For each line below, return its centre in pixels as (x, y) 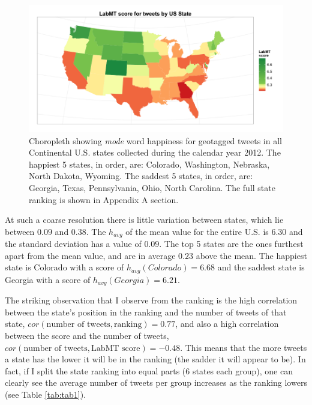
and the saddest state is (261, 267)
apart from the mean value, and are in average (90, 255)
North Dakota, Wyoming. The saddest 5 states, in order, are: (141, 176)
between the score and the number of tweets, (87, 336)
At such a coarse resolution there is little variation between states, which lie (144, 220)
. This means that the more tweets (244, 347)
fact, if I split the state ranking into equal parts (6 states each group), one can (149, 370)
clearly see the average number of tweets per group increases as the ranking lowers (156, 382)
